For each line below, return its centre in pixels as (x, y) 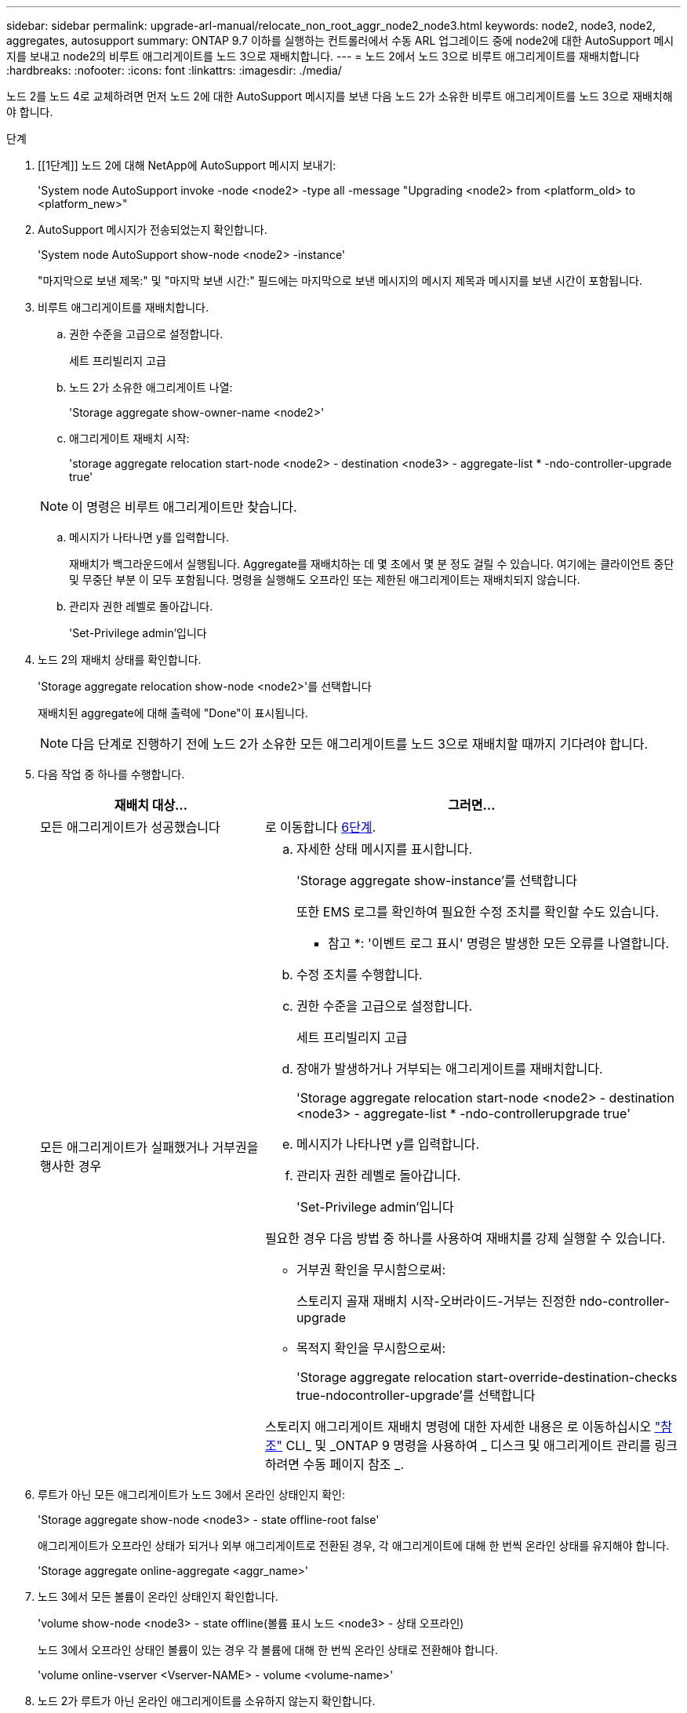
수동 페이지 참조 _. (353, 1464)
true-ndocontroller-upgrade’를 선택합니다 (416, 1395)
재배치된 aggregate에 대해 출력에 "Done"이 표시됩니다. (173, 713)
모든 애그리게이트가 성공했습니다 (130, 827)
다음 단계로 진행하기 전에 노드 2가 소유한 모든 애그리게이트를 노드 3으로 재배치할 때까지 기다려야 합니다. (360, 744)
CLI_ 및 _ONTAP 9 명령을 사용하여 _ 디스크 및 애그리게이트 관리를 (469, 1445)
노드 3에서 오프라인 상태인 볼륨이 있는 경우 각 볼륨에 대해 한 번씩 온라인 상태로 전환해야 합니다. (268, 1650)
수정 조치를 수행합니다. (359, 975)
